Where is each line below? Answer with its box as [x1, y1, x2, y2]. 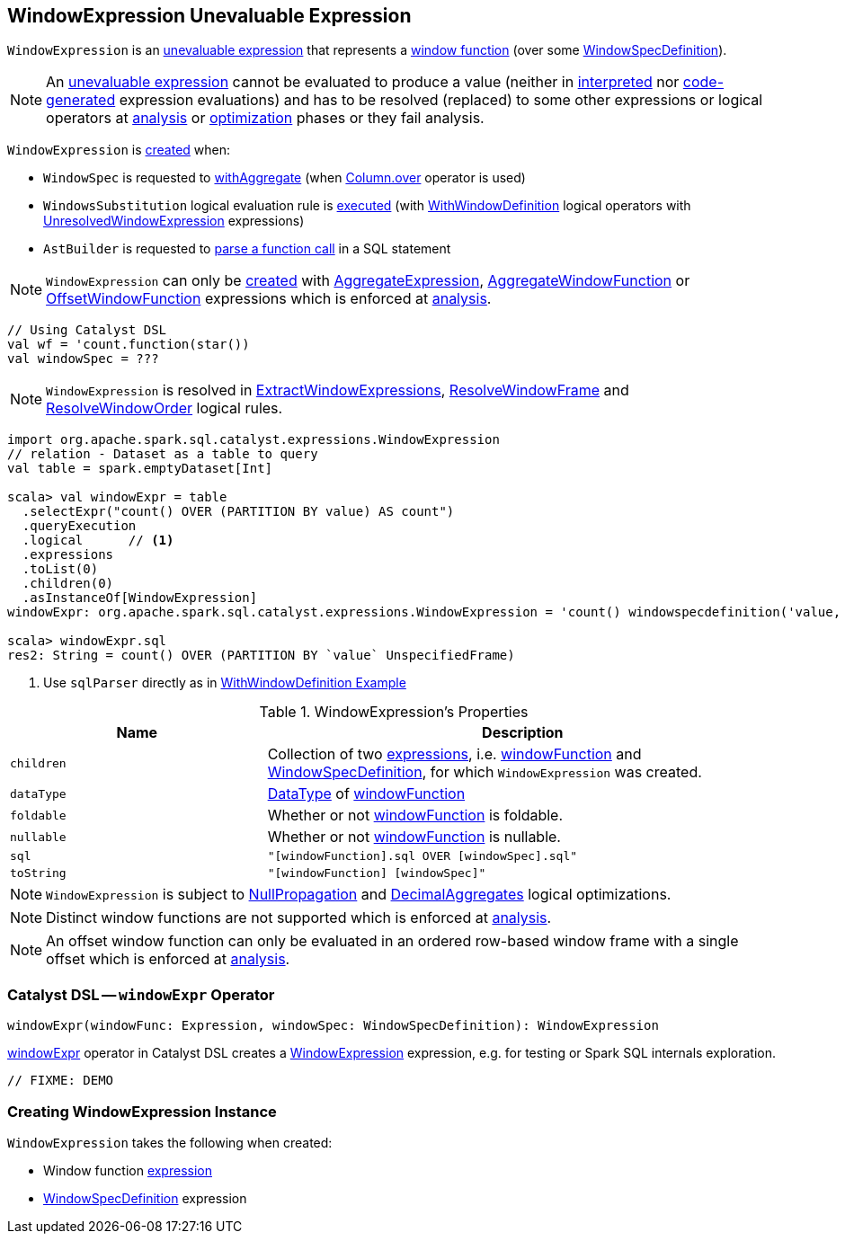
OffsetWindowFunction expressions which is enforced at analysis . [46, 289, 492, 308]
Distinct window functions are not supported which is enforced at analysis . [46, 909, 552, 927]
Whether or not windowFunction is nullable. [267, 828, 561, 847]
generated [46, 91, 116, 110]
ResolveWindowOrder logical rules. [46, 399, 283, 418]
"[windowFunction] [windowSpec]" [267, 866, 486, 881]
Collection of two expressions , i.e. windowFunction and [267, 745, 642, 764]
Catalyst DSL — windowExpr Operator [7, 985, 275, 1004]
